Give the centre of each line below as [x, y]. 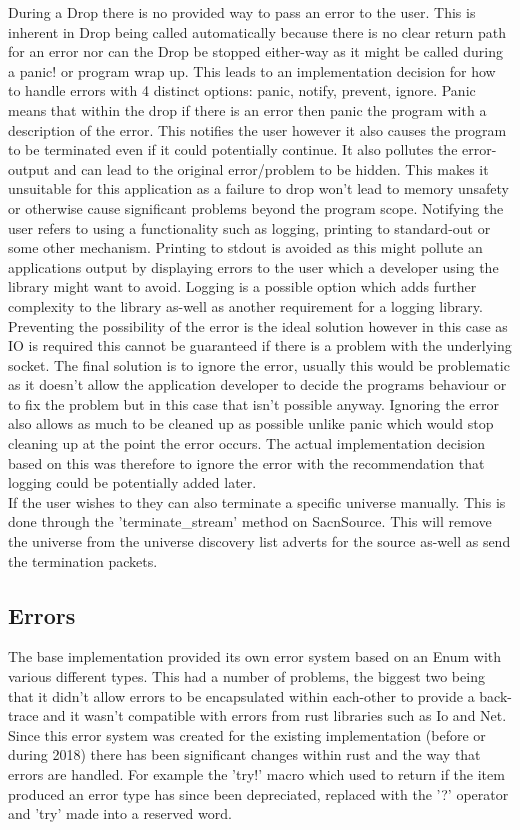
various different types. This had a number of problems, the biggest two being [246, 676]
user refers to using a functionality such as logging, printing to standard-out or [249, 227]
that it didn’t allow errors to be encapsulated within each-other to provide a [241, 695]
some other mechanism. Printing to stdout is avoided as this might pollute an [245, 247]
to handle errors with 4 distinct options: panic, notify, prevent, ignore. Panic [242, 90]
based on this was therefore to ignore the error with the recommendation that [246, 462]
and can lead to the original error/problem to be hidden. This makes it [271, 168]
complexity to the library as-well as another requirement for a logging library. [245, 305]
